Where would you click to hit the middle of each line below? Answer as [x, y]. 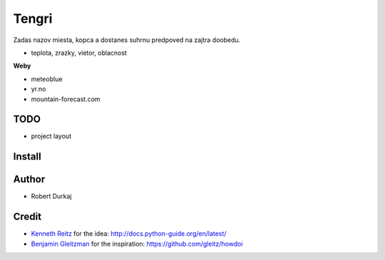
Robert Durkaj [51, 197]
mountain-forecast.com [66, 99]
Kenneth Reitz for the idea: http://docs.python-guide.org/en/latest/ [129, 234]
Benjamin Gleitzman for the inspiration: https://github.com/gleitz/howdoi [137, 244]
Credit [27, 217]
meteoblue [47, 79]
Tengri [33, 19]
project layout [51, 136]
